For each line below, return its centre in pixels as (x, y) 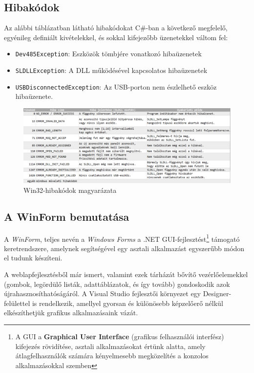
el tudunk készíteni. (33, 258)
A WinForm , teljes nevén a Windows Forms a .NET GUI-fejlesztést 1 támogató (122, 238)
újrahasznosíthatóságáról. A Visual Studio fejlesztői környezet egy (103, 293)
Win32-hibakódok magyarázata (70, 190)
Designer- (217, 293)
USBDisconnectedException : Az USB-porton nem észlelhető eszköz (116, 86)
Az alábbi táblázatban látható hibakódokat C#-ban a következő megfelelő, (116, 28)
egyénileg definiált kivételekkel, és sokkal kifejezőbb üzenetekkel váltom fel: (116, 37)
